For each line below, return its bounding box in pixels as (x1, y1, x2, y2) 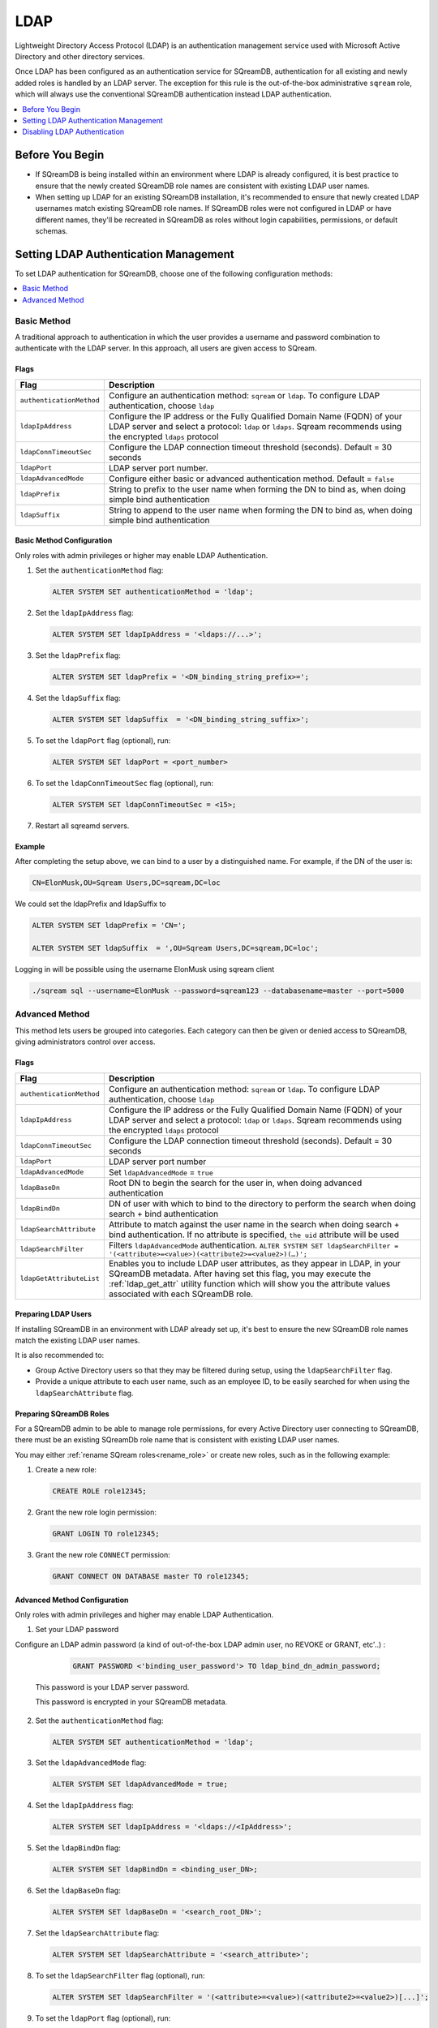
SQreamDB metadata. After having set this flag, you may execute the (108, 1268, 371, 1279)
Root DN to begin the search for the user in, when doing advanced (108, 1177, 363, 1188)
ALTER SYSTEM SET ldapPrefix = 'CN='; (32, 921, 187, 930)
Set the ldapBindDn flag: (35, 1843, 121, 1853)
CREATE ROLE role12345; (52, 1487, 148, 1496)
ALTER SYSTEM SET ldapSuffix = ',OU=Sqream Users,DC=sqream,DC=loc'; (32, 943, 320, 953)
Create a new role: (35, 1465, 97, 1475)
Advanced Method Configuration (15, 1595, 129, 1605)
